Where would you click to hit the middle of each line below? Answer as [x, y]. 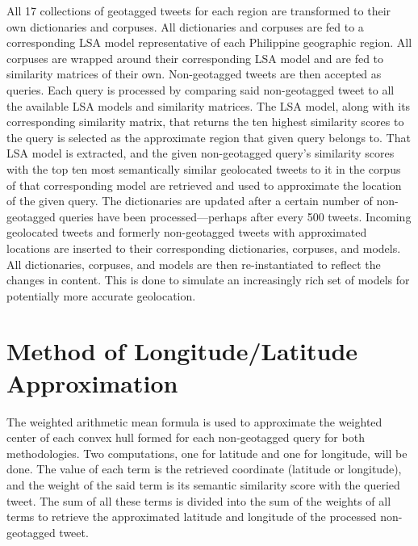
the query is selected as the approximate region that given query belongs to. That [209, 137]
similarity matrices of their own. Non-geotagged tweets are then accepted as [194, 74]
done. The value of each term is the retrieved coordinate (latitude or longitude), [204, 469]
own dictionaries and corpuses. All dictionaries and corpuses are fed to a [185, 26]
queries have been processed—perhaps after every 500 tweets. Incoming [235, 216]
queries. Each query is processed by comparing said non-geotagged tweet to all [201, 89]
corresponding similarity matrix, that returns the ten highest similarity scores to [205, 122]
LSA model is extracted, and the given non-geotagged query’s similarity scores [201, 153]
